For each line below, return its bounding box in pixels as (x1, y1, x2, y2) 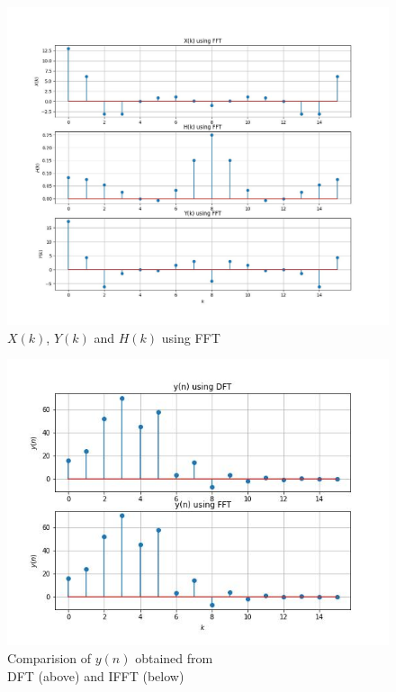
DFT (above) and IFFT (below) (7, 666, 184, 685)
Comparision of (7, 648, 92, 667)
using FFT (161, 328, 220, 346)
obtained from (135, 648, 213, 667)
